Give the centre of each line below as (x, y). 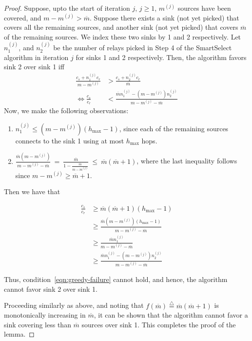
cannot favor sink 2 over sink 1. (51, 289)
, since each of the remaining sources (174, 128)
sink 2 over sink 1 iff (34, 67)
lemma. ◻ (19, 334)
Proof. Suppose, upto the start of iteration (67, 8)
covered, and (23, 17)
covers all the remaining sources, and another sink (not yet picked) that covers (121, 27)
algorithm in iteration (36, 57)
